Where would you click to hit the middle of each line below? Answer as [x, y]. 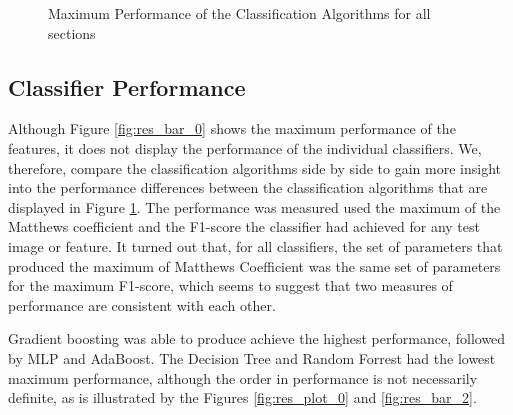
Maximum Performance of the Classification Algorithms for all [239, 13]
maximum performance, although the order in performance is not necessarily [243, 377]
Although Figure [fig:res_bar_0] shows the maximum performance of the [232, 128]
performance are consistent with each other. [142, 304]
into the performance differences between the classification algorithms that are [248, 187]
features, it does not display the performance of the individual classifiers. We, [245, 147]
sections [72, 32]
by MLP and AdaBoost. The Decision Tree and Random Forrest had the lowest [252, 357]
